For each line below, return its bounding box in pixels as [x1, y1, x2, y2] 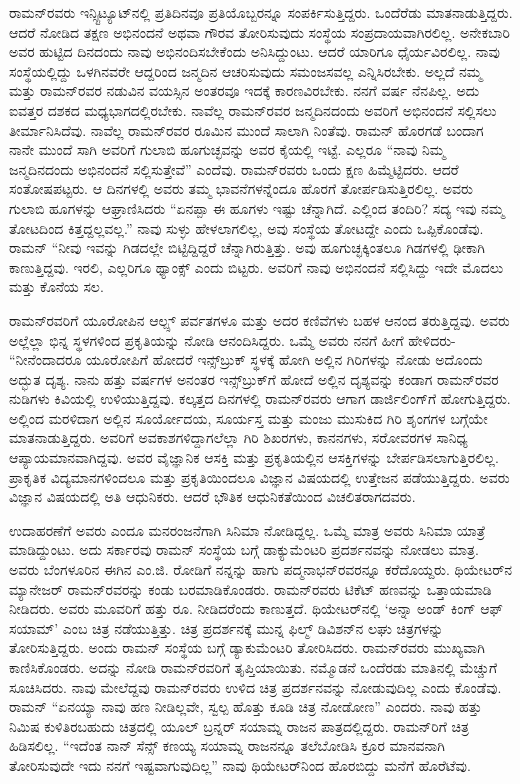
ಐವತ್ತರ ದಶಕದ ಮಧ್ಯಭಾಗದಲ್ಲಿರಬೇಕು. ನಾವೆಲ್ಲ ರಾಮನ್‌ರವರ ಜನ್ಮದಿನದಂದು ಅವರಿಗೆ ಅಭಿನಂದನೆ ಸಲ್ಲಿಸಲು [9, 99, 497, 120]
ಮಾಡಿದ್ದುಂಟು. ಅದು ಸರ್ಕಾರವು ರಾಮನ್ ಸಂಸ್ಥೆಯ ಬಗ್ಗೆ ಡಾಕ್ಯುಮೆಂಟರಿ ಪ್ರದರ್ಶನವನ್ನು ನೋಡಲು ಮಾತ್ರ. [9, 539, 479, 560]
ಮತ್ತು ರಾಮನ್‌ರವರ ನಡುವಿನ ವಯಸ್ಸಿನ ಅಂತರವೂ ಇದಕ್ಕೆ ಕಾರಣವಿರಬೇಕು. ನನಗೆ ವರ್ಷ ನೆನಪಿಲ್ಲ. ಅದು [9, 80, 480, 101]
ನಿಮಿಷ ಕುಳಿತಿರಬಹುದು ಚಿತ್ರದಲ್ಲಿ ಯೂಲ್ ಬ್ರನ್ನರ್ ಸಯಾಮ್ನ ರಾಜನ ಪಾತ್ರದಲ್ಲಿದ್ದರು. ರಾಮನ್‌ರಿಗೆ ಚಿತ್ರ [9, 715, 469, 736]
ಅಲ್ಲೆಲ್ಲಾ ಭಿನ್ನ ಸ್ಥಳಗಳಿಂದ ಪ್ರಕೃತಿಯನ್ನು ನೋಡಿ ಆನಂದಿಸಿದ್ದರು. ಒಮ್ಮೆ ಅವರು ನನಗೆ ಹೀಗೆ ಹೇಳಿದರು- [9, 329, 456, 350]
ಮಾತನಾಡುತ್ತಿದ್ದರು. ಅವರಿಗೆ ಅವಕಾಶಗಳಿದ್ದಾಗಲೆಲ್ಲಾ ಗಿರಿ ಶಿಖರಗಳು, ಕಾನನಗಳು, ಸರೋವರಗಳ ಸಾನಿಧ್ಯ [9, 427, 468, 448]
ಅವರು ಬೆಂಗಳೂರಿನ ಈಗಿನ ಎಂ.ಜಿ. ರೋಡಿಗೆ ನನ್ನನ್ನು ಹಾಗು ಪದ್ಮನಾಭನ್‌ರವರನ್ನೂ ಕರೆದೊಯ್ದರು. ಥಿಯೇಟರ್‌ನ [9, 559, 513, 580]
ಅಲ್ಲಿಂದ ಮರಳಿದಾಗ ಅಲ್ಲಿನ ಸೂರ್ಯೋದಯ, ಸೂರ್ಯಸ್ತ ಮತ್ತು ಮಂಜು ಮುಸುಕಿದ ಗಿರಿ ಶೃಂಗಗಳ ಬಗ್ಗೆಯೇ [9, 407, 488, 428]
